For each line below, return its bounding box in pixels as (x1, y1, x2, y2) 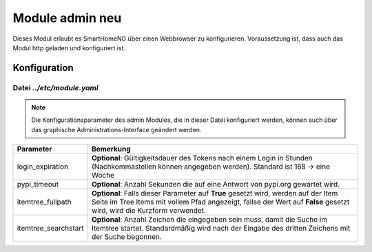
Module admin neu (12, 10, 122, 25)
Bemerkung (91, 145, 131, 154)
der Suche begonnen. (91, 232, 162, 242)
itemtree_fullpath (17, 197, 72, 207)
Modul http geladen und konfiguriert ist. (12, 43, 126, 52)
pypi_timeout (17, 180, 59, 189)
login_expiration (17, 162, 69, 171)
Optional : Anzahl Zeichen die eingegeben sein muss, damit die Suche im (91, 215, 327, 224)
